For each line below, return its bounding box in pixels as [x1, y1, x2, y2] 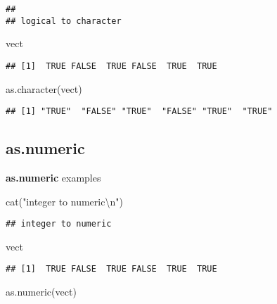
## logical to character [6, 15, 122, 26]
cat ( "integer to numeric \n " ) [6, 194, 123, 208]
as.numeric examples [6, 170, 101, 185]
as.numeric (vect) [6, 284, 77, 299]
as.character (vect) [6, 81, 82, 96]
